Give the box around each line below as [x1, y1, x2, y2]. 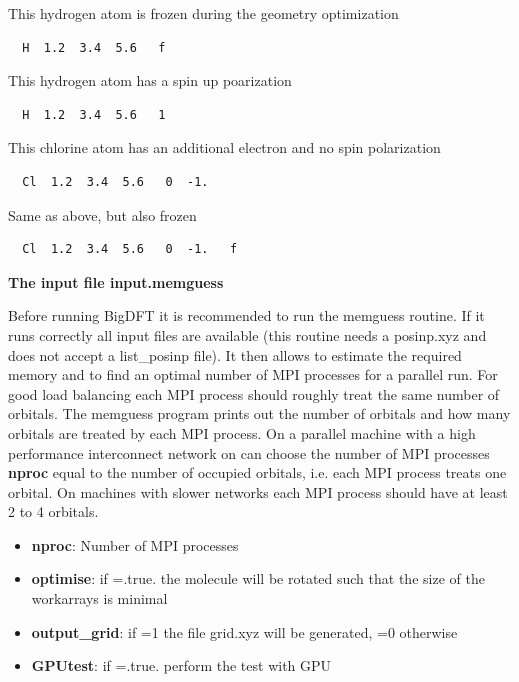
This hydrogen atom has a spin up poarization [8, 70, 292, 91]
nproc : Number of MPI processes [31, 534, 239, 555]
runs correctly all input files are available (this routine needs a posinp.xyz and [8, 324, 487, 345]
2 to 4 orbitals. [8, 501, 99, 522]
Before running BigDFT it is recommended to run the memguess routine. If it [8, 305, 485, 326]
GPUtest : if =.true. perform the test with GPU [31, 655, 332, 676]
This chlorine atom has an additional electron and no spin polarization [8, 137, 441, 158]
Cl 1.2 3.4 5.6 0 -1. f [22, 242, 238, 257]
